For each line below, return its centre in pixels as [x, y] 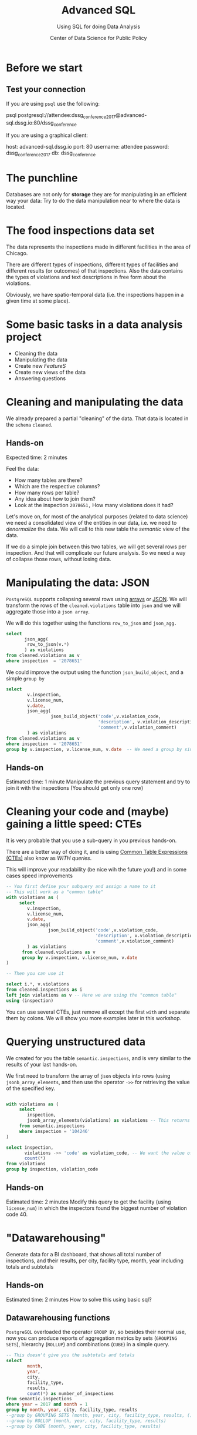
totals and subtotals [30, 1266]
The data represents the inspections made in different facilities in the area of [98, 247]
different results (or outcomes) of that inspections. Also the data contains [95, 271]
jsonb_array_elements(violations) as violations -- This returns [109, 1121]
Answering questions [40, 378]
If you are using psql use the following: [53, 103]
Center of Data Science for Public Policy [98, 38]
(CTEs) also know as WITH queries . [49, 858]
